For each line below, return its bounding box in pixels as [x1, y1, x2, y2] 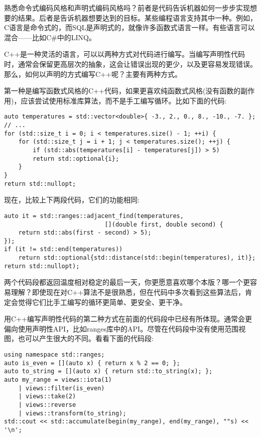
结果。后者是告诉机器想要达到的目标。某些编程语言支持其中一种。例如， [18, 12, 257, 23]
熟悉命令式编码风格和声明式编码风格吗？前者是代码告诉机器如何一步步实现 [4, 3, 250, 13]
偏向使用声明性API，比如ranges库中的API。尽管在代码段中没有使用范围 [4, 323, 239, 334]
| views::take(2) [18, 393, 76, 400]
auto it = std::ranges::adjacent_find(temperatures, [4, 212, 184, 220]
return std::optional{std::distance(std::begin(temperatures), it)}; [18, 254, 256, 262]
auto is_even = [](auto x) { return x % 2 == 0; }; [4, 359, 180, 367]
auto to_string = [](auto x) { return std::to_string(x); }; [4, 368, 213, 375]
